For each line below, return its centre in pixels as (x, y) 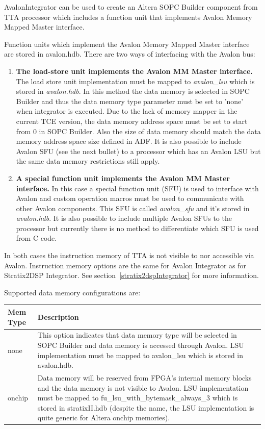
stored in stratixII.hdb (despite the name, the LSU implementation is (146, 407)
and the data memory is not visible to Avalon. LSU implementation (143, 387)
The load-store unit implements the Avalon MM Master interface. (134, 71)
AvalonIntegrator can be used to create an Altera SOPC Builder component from (131, 7)
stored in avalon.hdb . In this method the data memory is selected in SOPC (133, 91)
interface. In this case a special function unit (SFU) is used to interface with (137, 188)
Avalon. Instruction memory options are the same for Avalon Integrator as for (125, 265)
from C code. (36, 238)
